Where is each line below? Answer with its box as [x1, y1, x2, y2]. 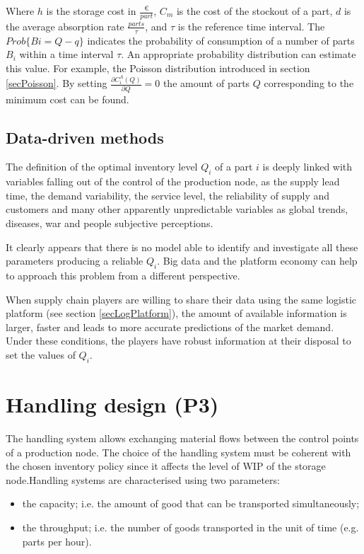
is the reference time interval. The [177, 18, 325, 33]
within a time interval [19, 47, 114, 62]
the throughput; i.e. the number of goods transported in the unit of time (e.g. [22, 519, 359, 534]
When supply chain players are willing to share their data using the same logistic [6, 292, 357, 306]
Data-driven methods [6, 126, 164, 148]
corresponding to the [264, 76, 354, 91]
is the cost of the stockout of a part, [176, 4, 333, 18]
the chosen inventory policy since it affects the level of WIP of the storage [6, 458, 326, 473]
